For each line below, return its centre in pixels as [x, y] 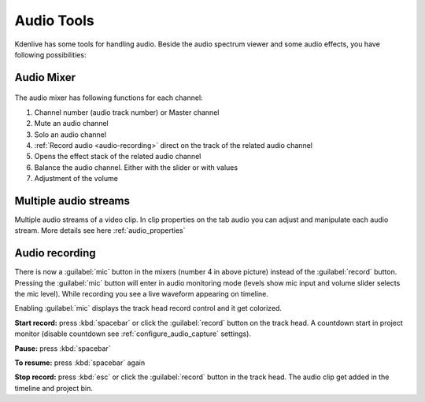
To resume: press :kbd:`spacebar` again [80, 363]
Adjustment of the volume [76, 179]
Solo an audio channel [70, 135]
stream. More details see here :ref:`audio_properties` [100, 231]
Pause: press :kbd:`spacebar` [63, 348]
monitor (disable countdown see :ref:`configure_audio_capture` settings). [133, 334]
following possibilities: [50, 54]
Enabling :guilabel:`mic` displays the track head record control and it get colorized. [148, 308]
